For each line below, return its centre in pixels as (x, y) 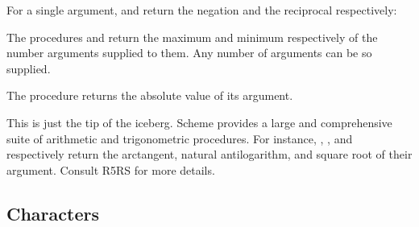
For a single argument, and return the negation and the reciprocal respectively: (202, 10)
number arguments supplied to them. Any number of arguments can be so (189, 53)
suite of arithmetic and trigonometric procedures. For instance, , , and (180, 138)
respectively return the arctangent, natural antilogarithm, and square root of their (209, 154)
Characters (53, 213)
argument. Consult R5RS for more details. (111, 169)
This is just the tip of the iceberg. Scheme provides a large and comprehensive (199, 122)
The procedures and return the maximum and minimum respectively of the (192, 37)
